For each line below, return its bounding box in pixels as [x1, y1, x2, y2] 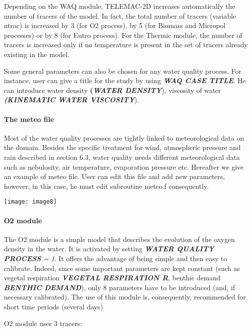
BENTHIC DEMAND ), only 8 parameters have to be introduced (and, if [4, 282, 235, 292]
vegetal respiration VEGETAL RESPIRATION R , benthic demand [4, 272, 220, 283]
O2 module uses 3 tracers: [4, 318, 82, 328]
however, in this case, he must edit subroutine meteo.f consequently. [4, 180, 209, 191]
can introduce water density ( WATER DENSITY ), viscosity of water [4, 85, 221, 95]
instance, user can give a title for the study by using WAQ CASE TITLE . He [4, 75, 246, 86]
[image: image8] [4, 198, 57, 206]
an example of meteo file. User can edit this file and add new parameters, [4, 171, 225, 181]
